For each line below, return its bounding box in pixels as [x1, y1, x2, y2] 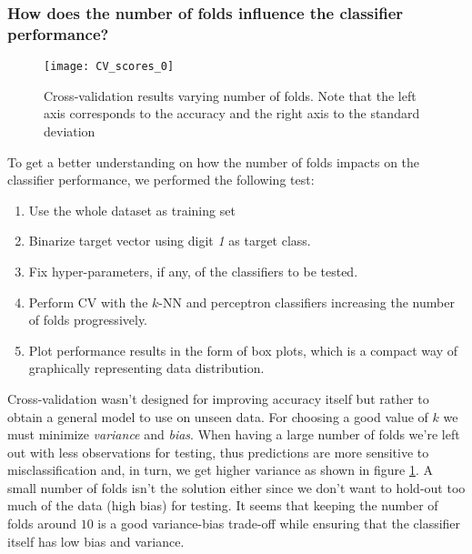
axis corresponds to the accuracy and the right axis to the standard [44, 104, 420, 123]
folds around [7, 514, 76, 533]
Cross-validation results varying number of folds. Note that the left [44, 86, 417, 105]
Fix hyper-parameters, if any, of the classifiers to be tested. [28, 261, 358, 280]
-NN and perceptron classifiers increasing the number [158, 292, 455, 311]
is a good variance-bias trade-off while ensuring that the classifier [97, 514, 461, 533]
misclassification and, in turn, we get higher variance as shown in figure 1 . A [7, 460, 433, 479]
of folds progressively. [28, 310, 148, 329]
